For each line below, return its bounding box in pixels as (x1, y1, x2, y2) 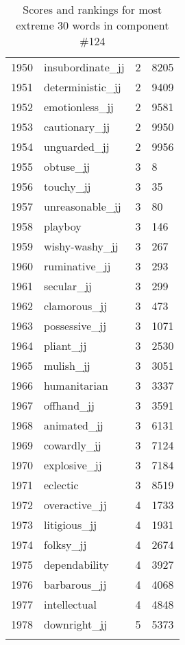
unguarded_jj (44, 139, 110, 154)
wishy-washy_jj (44, 238, 119, 254)
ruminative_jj (44, 258, 111, 274)
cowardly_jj (44, 437, 101, 453)
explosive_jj (44, 457, 102, 473)
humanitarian (44, 377, 108, 393)
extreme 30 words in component (16, 17, 169, 33)
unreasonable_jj (44, 198, 121, 214)
